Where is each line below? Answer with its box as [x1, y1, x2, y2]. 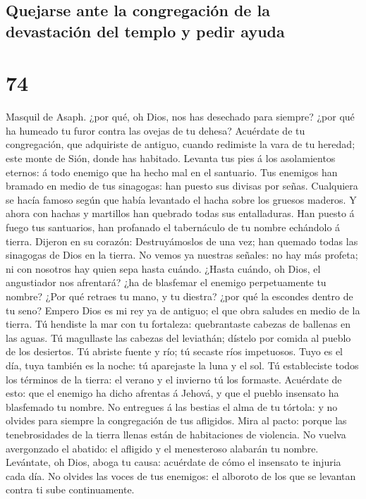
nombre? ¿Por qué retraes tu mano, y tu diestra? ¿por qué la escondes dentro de [6, 289, 353, 304]
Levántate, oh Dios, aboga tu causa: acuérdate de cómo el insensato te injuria [6, 455, 341, 469]
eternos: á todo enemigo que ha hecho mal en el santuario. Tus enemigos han [6, 164, 338, 179]
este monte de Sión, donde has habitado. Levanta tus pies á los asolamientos [6, 151, 336, 166]
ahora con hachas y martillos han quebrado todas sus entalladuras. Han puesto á [6, 206, 355, 221]
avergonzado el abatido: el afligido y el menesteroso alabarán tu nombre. [6, 441, 319, 455]
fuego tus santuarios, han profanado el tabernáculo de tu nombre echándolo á [6, 220, 341, 235]
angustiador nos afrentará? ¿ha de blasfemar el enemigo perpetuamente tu [6, 275, 327, 290]
